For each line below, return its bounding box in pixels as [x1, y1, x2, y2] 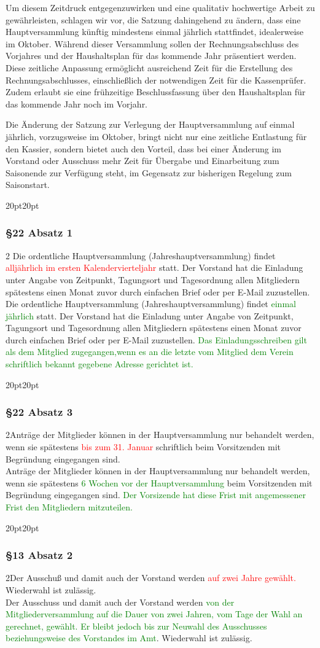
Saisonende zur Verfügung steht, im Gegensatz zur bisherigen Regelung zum [6, 166, 292, 179]
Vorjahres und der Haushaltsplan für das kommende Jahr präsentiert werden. [6, 49, 297, 62]
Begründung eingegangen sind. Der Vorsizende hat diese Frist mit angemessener [6, 488, 306, 501]
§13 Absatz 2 [6, 547, 73, 563]
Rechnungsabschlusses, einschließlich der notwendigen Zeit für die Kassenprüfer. [6, 73, 306, 86]
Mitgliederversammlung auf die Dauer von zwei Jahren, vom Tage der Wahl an [6, 607, 303, 620]
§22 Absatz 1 [6, 225, 73, 240]
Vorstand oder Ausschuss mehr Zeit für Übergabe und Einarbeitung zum [6, 154, 279, 167]
